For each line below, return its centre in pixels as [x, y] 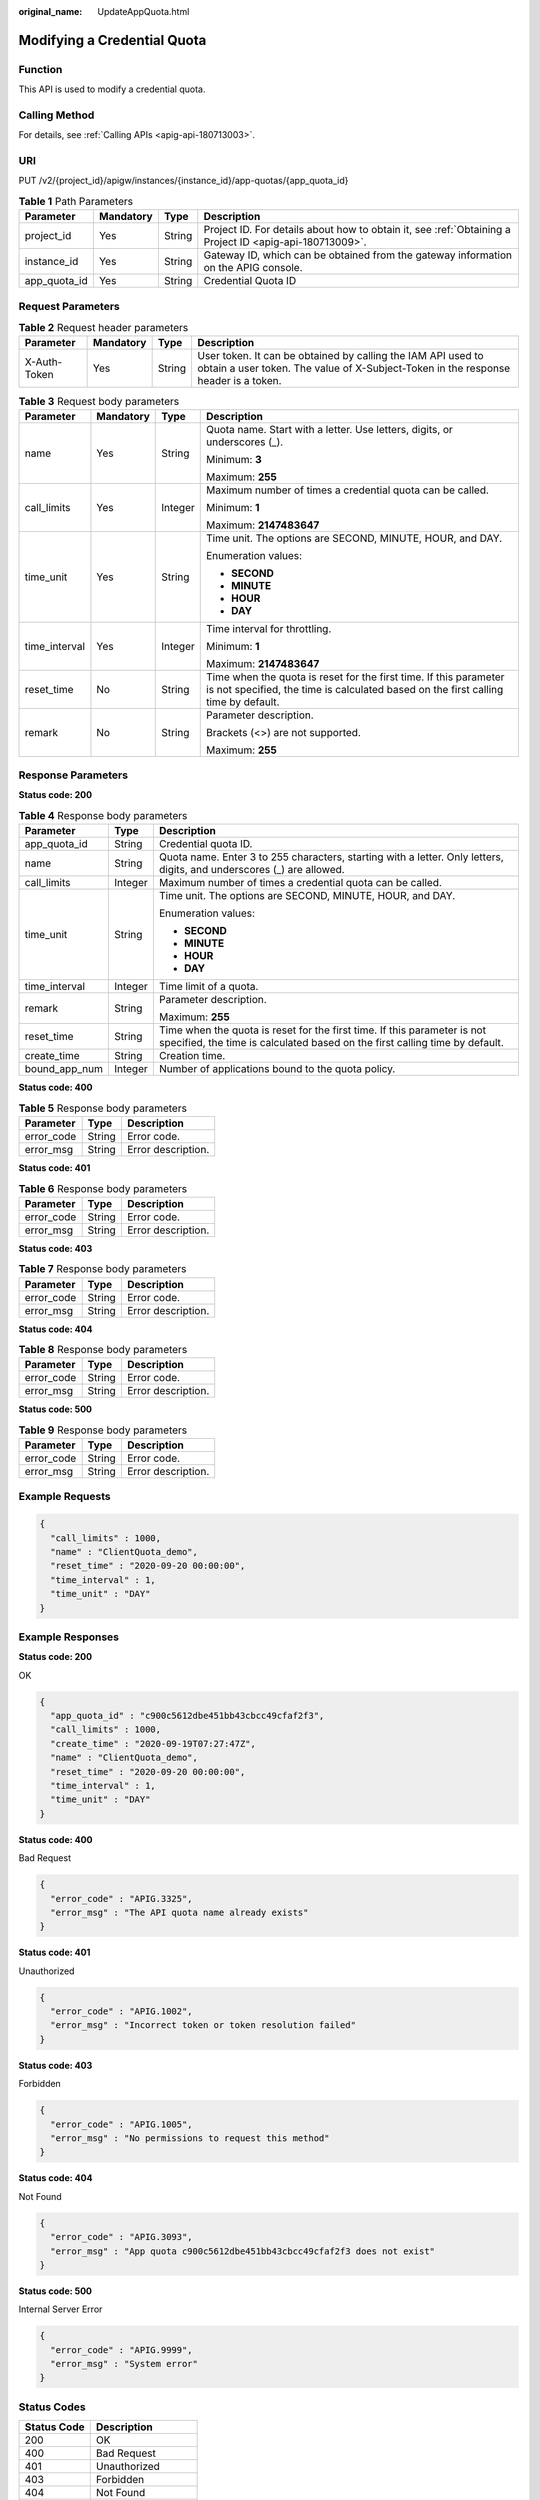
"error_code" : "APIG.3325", [122, 1898]
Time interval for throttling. [269, 628]
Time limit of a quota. [208, 987]
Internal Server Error [60, 2309]
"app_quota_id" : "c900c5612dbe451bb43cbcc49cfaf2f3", [187, 1716]
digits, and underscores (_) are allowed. [251, 870]
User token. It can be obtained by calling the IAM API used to [340, 356]
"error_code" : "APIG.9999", [122, 2349]
